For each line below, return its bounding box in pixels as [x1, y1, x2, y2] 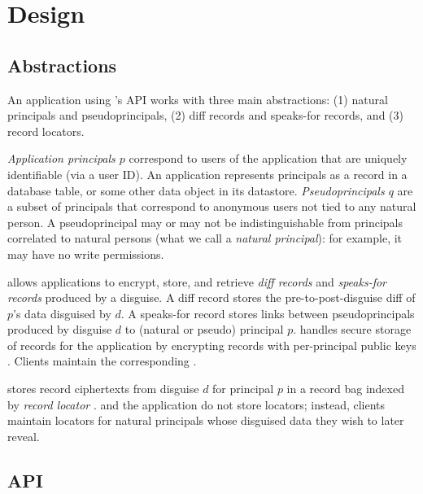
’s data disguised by [13, 304, 111, 321]
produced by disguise [7, 321, 112, 338]
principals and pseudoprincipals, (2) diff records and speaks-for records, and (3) [7, 107, 403, 124]
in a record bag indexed [286, 380, 404, 397]
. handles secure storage [293, 321, 412, 338]
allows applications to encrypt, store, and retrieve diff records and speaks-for [7, 273, 387, 290]
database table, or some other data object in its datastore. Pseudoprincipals [7, 181, 385, 199]
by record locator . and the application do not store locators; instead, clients [7, 396, 386, 413]
